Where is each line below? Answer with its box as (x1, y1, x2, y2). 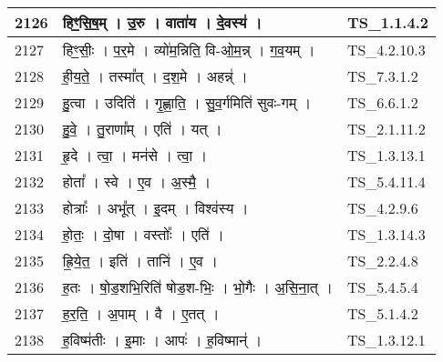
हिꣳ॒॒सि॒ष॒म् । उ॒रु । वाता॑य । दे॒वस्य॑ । (62, 12, 263, 33)
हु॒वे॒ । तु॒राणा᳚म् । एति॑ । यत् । (62, 118, 222, 139)
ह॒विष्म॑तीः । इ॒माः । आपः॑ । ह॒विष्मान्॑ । (62, 329, 263, 350)
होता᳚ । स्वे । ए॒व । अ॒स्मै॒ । (62, 171, 211, 192)
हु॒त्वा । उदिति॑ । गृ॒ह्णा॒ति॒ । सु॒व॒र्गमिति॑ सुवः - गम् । (62, 92, 312, 113)
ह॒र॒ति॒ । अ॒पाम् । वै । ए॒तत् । (62, 303, 220, 324)
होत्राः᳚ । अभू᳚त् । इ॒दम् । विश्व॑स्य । (62, 197, 249, 218)
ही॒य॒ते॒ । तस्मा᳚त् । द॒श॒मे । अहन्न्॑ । (62, 65, 248, 86)
